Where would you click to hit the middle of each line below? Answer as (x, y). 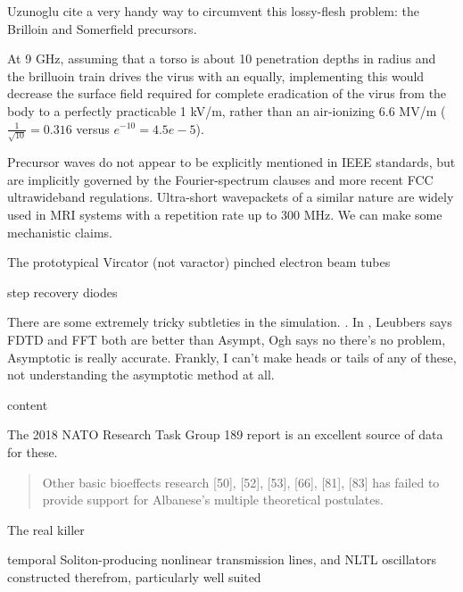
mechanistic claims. (60, 232)
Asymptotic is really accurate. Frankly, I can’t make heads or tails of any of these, (232, 357)
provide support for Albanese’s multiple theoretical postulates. (213, 500)
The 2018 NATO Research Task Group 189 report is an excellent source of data (225, 434)
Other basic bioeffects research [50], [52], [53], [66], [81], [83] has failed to (241, 482)
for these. (33, 451)
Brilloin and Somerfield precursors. (102, 28)
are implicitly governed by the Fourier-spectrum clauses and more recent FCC (220, 179)
